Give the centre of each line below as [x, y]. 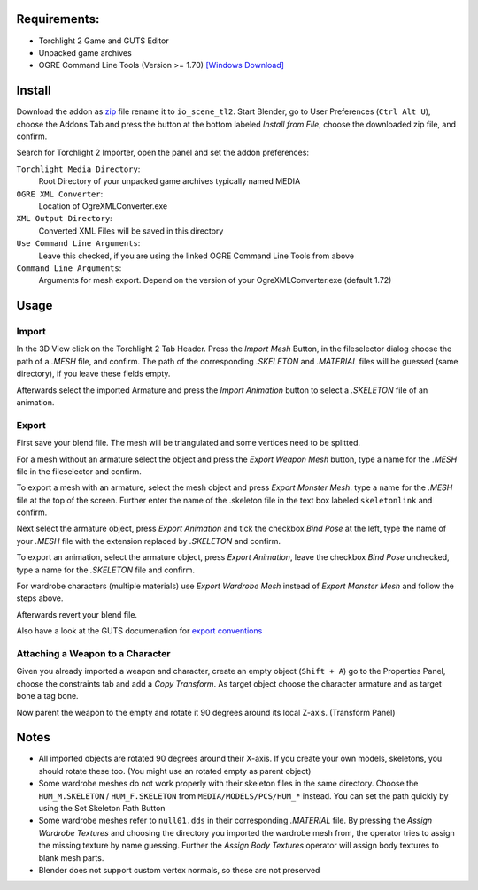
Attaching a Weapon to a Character [93, 653]
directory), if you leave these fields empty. [93, 374]
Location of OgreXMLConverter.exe [103, 206]
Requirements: [58, 19]
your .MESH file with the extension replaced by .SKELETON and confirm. [149, 541]
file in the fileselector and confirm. [79, 471]
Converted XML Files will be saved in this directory [131, 231]
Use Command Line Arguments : [78, 243]
